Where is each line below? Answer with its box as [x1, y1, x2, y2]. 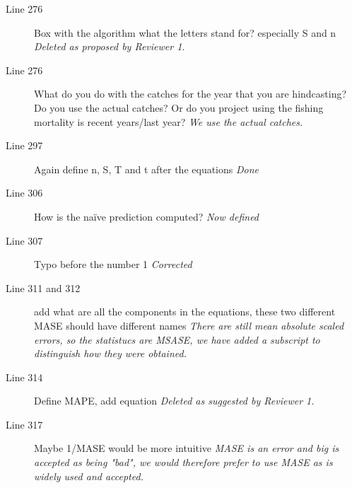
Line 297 [6, 138, 43, 153]
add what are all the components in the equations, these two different [34, 304, 336, 319]
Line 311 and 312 [6, 280, 81, 295]
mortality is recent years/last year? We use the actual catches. [34, 114, 303, 129]
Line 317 [6, 417, 43, 431]
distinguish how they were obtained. [34, 346, 187, 361]
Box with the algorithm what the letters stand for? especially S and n [34, 25, 336, 40]
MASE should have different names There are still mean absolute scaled [34, 318, 344, 332]
